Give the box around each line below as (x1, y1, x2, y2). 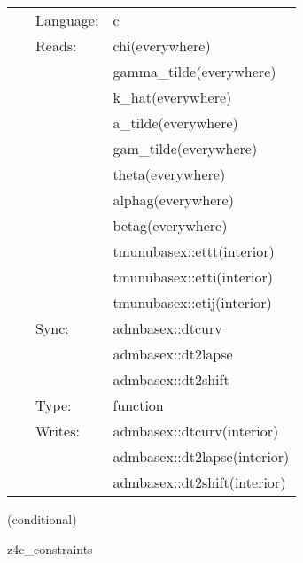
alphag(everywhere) (113, 189, 234, 210)
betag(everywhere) (113, 215, 228, 235)
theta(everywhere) (113, 164, 226, 184)
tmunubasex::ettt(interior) (113, 241, 275, 261)
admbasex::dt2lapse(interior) (113, 446, 290, 467)
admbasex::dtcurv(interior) (113, 420, 279, 441)
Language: (35, 10, 99, 30)
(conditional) (7, 510, 77, 528)
